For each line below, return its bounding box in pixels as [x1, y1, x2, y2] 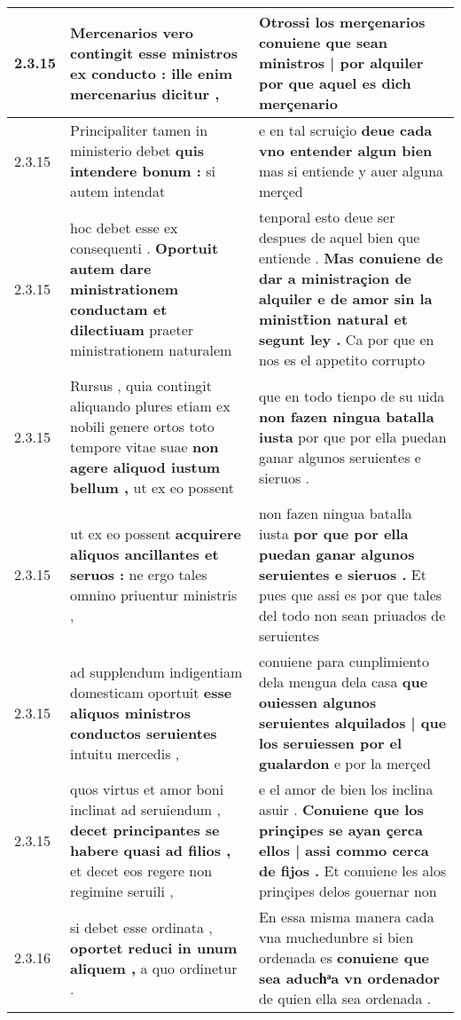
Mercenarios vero [70, 21, 193, 43]
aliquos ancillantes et [70, 544, 219, 564]
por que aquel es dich [258, 73, 411, 93]
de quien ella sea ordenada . [258, 988, 432, 1008]
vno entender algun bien [258, 140, 433, 161]
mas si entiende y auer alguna [258, 161, 444, 181]
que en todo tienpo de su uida [258, 385, 445, 406]
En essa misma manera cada [258, 906, 434, 927]
